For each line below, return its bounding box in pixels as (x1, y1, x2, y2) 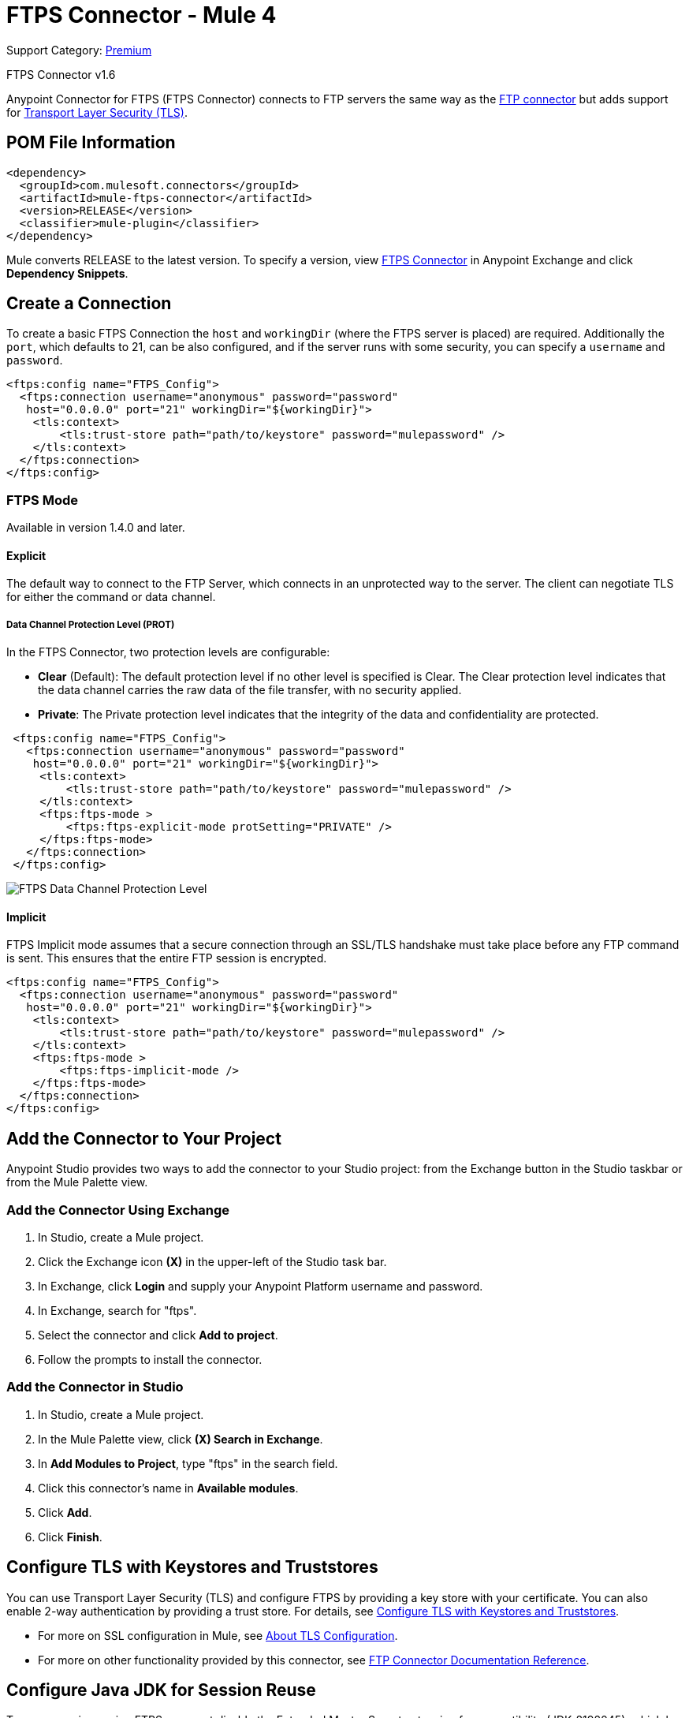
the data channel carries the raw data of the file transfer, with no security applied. (38, 683, 462, 697)
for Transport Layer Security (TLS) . (6, 105, 188, 119)
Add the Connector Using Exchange (6, 1201, 230, 1218)
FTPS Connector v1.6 (6, 67, 116, 81)
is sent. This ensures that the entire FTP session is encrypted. (6, 951, 327, 965)
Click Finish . (38, 1529, 102, 1544)
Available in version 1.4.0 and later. (6, 521, 185, 535)
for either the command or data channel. (6, 590, 216, 604)
